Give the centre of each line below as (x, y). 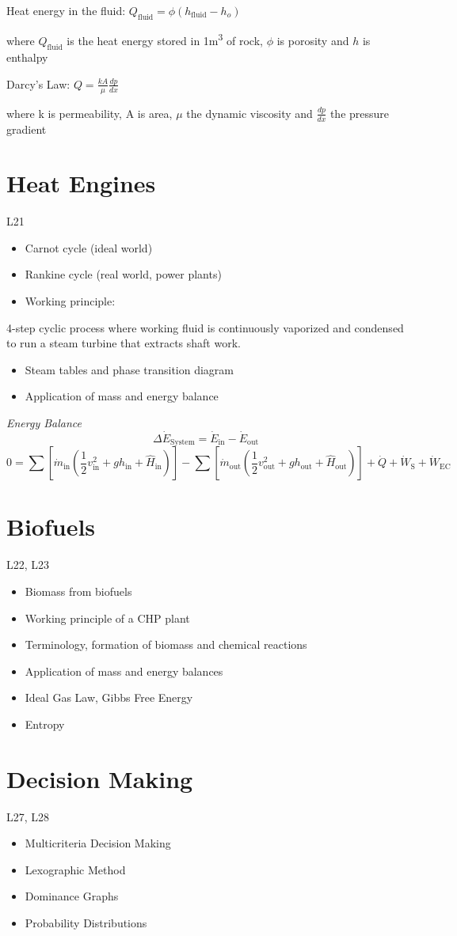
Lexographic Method (75, 869)
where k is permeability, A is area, (89, 113)
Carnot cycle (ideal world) (89, 247)
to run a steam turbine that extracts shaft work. (124, 343)
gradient (27, 129)
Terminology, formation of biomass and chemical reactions (166, 644)
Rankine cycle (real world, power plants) (123, 274)
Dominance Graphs (72, 896)
